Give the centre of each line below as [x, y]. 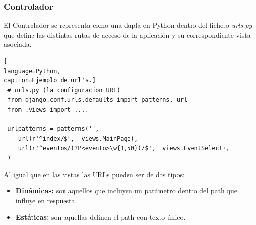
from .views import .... [48, 109]
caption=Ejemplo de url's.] [50, 81]
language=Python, [32, 71]
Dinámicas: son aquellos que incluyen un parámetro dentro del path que [126, 191]
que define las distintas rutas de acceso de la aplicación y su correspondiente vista [127, 34]
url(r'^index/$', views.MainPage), [78, 138]
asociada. [18, 44]
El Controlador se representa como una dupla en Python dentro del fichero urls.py [128, 25]
